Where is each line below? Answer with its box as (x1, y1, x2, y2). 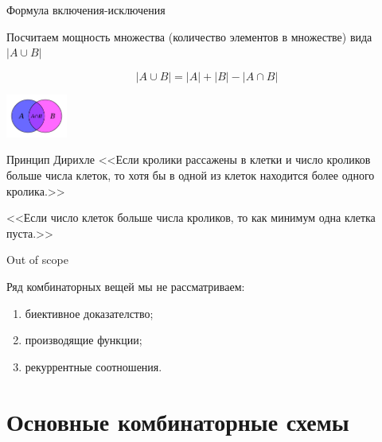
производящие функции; (25, 331, 142, 348)
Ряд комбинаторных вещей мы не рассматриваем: (6, 277, 245, 294)
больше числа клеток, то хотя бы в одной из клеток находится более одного (6, 167, 375, 184)
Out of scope (6, 251, 68, 268)
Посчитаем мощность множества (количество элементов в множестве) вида (6, 28, 372, 45)
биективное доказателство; (25, 304, 154, 321)
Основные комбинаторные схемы (6, 405, 349, 437)
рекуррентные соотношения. (25, 358, 162, 374)
